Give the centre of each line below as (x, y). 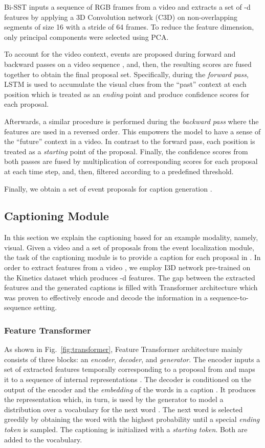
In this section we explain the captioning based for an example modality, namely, (131, 237)
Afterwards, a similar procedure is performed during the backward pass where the (131, 121)
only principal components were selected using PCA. (86, 37)
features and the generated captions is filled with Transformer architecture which (131, 287)
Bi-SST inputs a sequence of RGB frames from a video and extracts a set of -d (127, 7)
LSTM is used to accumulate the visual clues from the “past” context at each (125, 84)
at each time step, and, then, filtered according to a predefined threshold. (119, 171)
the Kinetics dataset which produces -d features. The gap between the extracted (130, 277)
